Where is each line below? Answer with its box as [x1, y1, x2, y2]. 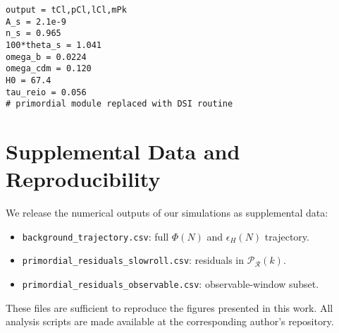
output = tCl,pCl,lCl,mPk [6, 5, 127, 15]
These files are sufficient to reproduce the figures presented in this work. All [6, 300, 333, 315]
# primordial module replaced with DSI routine [6, 99, 233, 109]
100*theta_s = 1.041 [6, 40, 102, 50]
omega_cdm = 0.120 [6, 63, 92, 74]
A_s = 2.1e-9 [6, 16, 66, 27]
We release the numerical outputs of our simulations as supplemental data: [6, 205, 328, 220]
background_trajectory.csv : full [22, 229, 169, 243]
